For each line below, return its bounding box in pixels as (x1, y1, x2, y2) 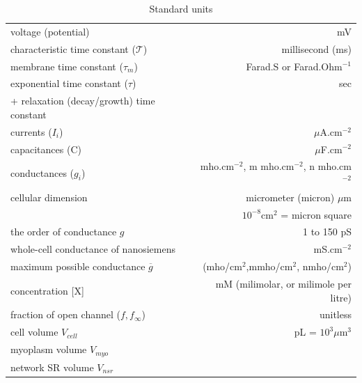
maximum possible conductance (10, 259, 145, 274)
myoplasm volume (10, 342, 87, 357)
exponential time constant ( (10, 76, 128, 91)
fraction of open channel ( (10, 307, 120, 322)
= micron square (281, 207, 352, 221)
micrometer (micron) (246, 189, 335, 204)
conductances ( (10, 165, 74, 180)
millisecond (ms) (281, 41, 352, 56)
